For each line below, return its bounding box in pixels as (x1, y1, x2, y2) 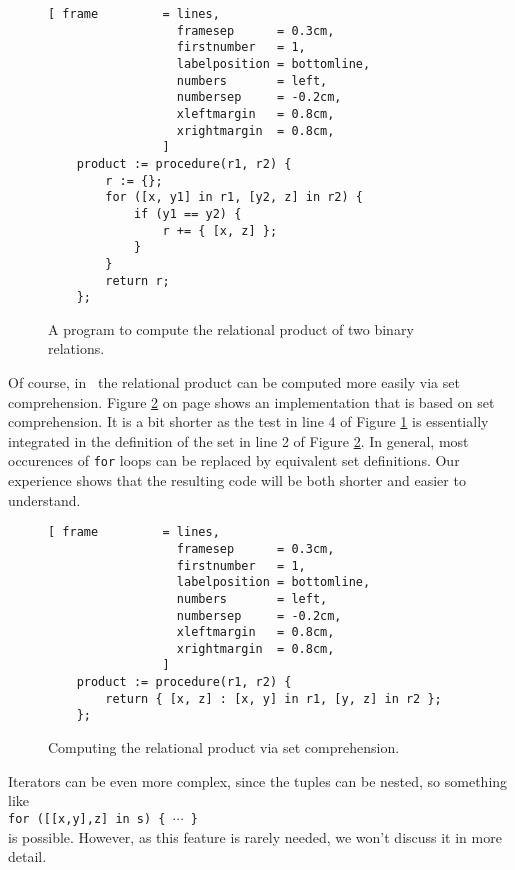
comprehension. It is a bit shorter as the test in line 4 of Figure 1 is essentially (8, 411, 489, 432)
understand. (8, 489, 81, 510)
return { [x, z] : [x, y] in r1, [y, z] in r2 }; (105, 691, 442, 706)
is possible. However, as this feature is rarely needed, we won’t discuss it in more (8, 826, 502, 847)
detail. (8, 846, 47, 867)
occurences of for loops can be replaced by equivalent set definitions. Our (8, 450, 460, 471)
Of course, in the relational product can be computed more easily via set (8, 372, 460, 392)
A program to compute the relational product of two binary (48, 318, 414, 339)
